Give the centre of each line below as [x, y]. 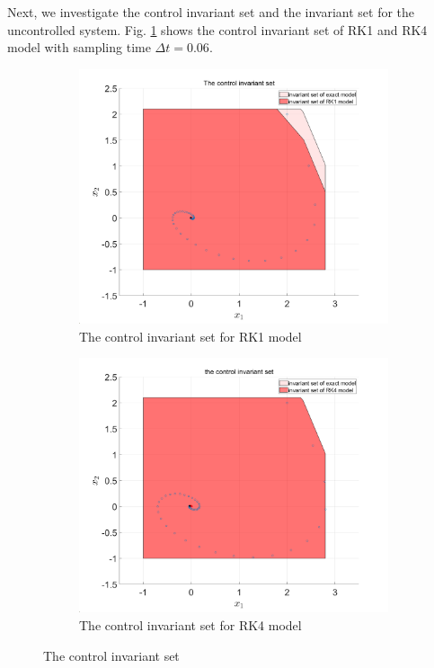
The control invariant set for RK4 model [190, 624]
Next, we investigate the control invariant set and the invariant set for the [211, 12]
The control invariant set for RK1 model [190, 336]
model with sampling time [79, 47]
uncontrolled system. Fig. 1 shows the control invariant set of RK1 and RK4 [217, 29]
